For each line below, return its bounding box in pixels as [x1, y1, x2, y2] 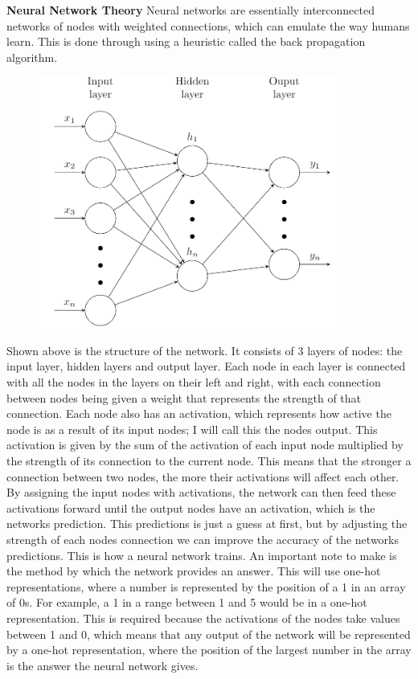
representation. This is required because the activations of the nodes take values [6, 609, 400, 626]
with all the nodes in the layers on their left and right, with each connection [6, 374, 381, 391]
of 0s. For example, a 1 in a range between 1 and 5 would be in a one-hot [6, 594, 367, 611]
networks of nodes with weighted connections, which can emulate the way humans [6, 17, 410, 34]
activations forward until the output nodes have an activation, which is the [6, 499, 375, 516]
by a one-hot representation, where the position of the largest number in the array [6, 641, 412, 658]
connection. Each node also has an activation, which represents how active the [6, 405, 391, 422]
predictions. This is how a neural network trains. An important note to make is [6, 546, 397, 563]
